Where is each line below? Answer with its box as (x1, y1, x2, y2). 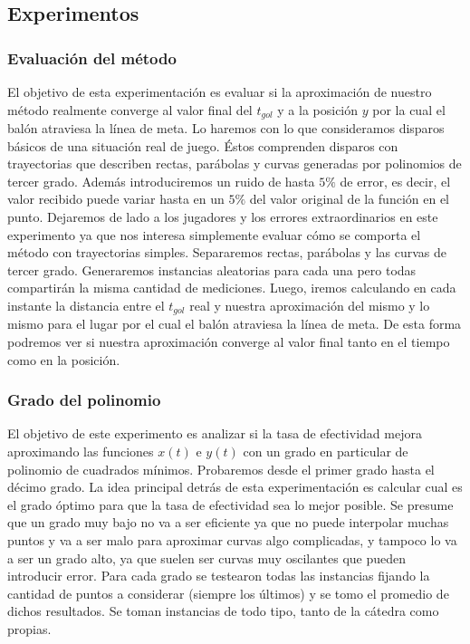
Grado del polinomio (7, 389, 161, 411)
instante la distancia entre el (7, 295, 165, 314)
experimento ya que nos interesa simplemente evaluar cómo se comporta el (7, 225, 421, 244)
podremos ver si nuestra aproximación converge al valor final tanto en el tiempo (7, 332, 450, 351)
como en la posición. (7, 350, 120, 369)
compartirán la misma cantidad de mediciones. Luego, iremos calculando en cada (7, 278, 456, 297)
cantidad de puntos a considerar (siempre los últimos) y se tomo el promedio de (7, 583, 449, 602)
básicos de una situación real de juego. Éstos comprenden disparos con (7, 136, 398, 155)
